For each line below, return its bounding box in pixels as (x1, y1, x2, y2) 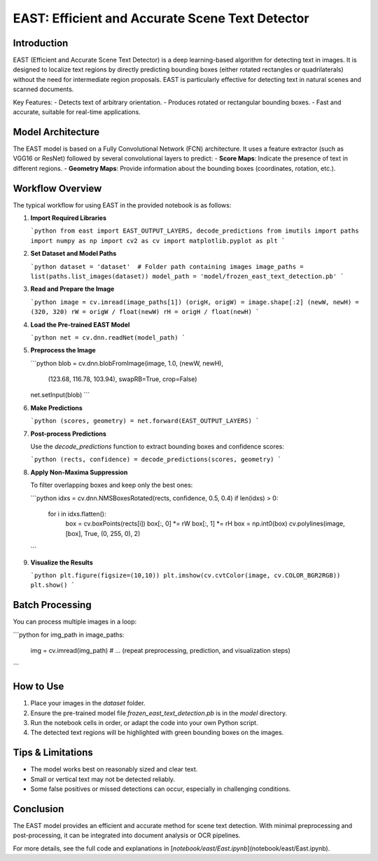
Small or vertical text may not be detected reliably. (30, 775, 175, 783)
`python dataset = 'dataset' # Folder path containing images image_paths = (30, 263, 304, 270)
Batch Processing (13, 599, 92, 611)
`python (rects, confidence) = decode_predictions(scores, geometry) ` (30, 455, 282, 464)
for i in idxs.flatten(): (48, 509, 106, 518)
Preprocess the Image (30, 346, 96, 354)
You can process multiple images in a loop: (13, 617, 137, 626)
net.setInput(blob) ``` (30, 391, 90, 399)
